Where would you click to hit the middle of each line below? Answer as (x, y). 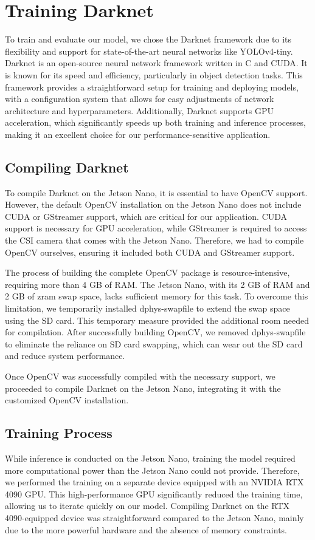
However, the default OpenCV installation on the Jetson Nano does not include (153, 204)
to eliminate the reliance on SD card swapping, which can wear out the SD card (154, 343)
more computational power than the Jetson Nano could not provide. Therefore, (152, 470)
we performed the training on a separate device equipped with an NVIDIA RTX (154, 482)
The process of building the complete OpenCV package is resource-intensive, (147, 272)
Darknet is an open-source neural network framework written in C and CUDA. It (156, 63)
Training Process (59, 433)
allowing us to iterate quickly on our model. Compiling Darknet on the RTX (147, 506)
